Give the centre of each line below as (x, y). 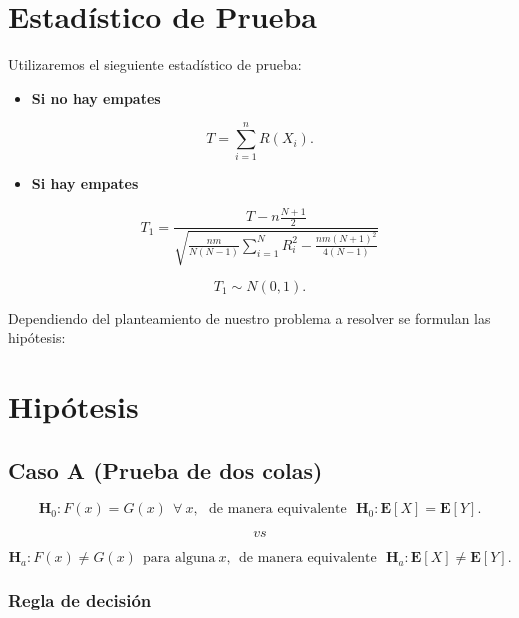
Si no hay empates (96, 97)
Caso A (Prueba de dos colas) (165, 469)
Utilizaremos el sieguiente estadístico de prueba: (155, 64)
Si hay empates (85, 183)
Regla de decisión (80, 600)
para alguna (179, 558)
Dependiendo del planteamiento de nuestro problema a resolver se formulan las (249, 317)
